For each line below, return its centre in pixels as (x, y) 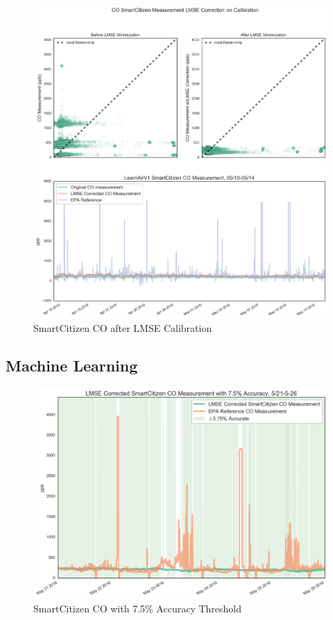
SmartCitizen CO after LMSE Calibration (123, 328)
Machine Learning (72, 366)
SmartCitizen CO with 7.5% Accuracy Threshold (138, 608)
